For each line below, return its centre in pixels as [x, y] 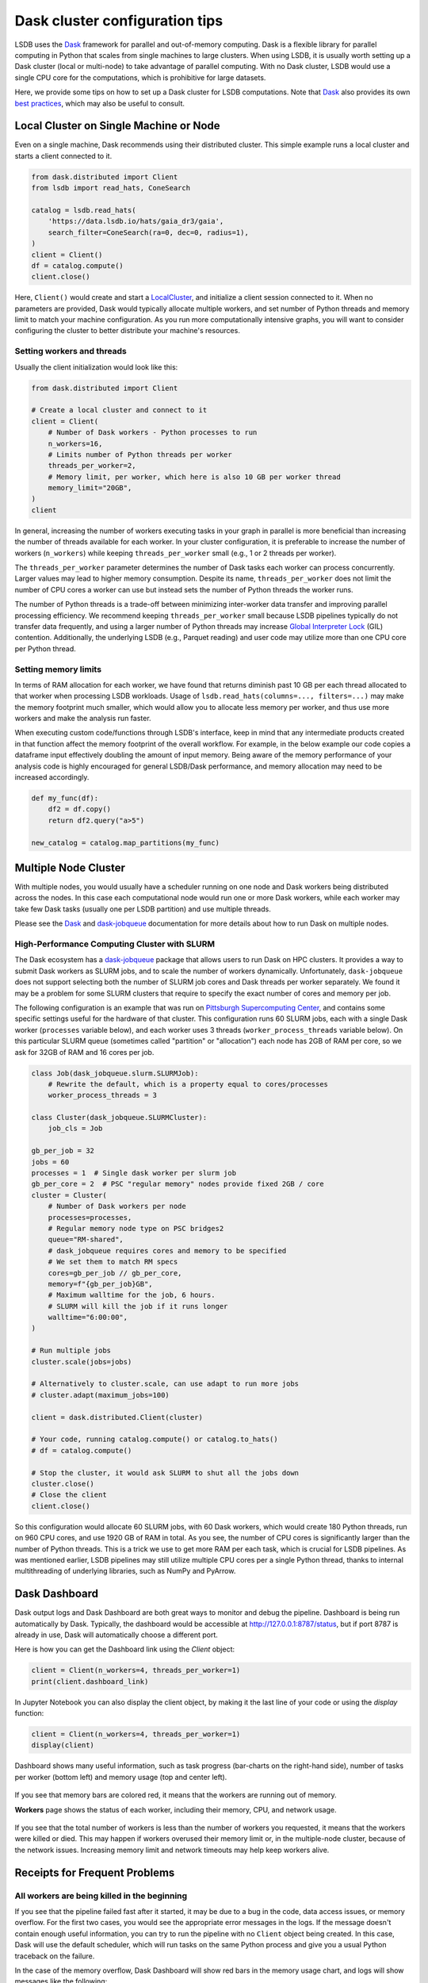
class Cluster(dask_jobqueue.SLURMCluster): [119, 1118]
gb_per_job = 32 [63, 1151]
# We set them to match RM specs [113, 1262]
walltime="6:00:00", [88, 1318]
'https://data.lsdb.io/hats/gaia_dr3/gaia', [136, 221]
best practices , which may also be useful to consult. [100, 103]
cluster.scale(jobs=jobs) [82, 1362]
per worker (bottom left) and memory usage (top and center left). [121, 1777]
